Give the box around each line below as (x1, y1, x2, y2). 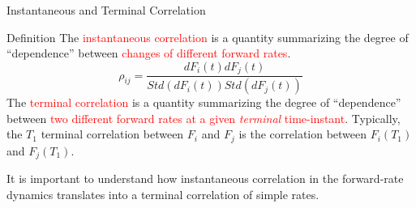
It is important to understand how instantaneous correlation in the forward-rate (6, 170, 404, 187)
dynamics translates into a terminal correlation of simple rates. (6, 185, 320, 202)
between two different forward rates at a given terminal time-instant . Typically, (6, 109, 401, 126)
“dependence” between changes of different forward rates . (6, 45, 291, 62)
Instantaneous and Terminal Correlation (6, 2, 206, 18)
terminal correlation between (41, 125, 184, 142)
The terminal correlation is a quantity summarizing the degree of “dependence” (6, 94, 401, 111)
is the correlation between (238, 125, 367, 142)
